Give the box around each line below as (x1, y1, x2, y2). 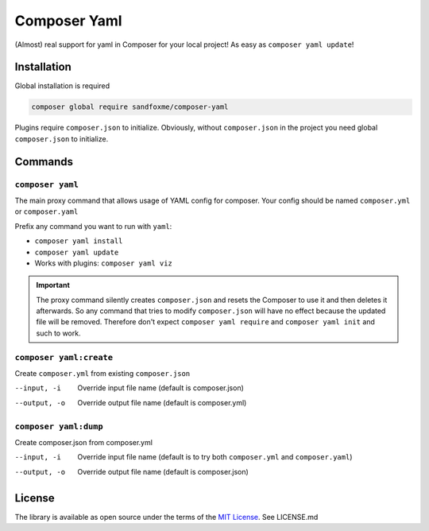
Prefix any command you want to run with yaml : (14, 221, 172, 231)
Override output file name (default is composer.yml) (77, 397, 247, 407)
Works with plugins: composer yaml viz (34, 258, 172, 268)
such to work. (36, 328, 81, 338)
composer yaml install (34, 237, 123, 246)
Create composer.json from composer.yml (14, 437, 153, 447)
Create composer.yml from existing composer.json (14, 369, 191, 378)
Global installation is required (14, 81, 110, 91)
